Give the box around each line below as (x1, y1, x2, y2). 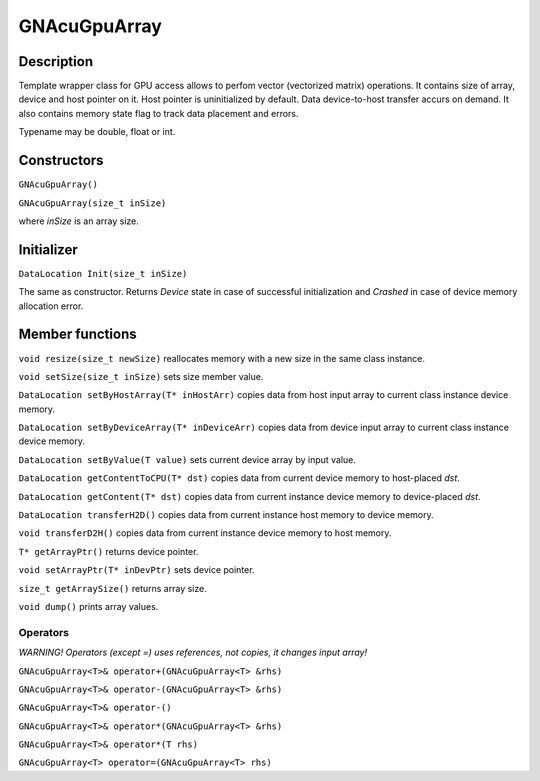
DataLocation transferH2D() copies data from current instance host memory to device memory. (18, 509, 434, 521)
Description (18, 53, 94, 70)
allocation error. (18, 300, 84, 312)
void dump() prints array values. (18, 600, 159, 612)
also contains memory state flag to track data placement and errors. (18, 107, 299, 119)
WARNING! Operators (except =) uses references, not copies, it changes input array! (18, 646, 368, 659)
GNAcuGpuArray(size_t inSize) (18, 197, 167, 209)
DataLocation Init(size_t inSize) (18, 268, 188, 279)
